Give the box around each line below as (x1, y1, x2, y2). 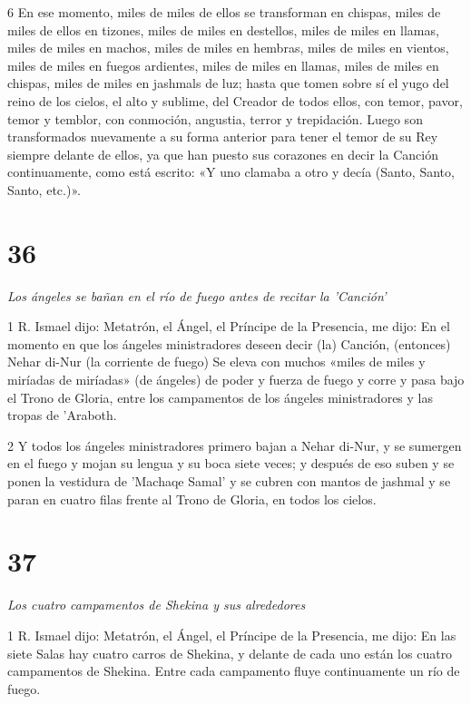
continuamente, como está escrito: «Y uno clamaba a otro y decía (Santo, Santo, (7, 162, 455, 181)
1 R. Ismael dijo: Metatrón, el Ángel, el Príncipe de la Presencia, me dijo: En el (7, 317, 450, 336)
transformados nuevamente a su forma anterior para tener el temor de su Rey (7, 127, 438, 146)
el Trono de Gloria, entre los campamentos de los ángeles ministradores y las (7, 387, 433, 406)
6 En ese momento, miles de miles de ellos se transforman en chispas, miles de (7, 3, 441, 21)
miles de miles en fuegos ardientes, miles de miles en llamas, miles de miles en (7, 55, 439, 74)
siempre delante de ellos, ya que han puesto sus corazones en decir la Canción (7, 144, 438, 163)
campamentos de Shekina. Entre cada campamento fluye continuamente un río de (7, 661, 460, 680)
